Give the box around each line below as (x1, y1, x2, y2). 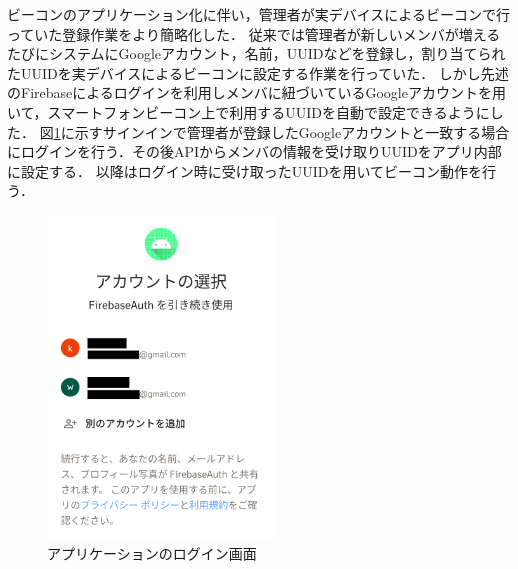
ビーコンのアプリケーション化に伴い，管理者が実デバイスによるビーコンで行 (7, 4, 510, 24)
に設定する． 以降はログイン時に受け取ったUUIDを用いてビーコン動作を (7, 160, 482, 181)
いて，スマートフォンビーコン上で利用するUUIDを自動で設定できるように (7, 101, 490, 122)
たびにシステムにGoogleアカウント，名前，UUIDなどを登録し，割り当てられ (7, 43, 506, 64)
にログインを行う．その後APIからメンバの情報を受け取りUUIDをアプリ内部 (7, 141, 502, 162)
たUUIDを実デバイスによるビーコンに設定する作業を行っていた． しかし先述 (7, 62, 509, 83)
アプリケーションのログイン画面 (47, 542, 257, 563)
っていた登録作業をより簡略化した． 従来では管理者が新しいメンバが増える (7, 23, 501, 44)
